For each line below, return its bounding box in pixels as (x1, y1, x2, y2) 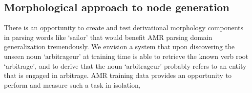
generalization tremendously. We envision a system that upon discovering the (4, 41, 235, 52)
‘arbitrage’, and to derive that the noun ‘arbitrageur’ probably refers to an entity (4, 60, 247, 71)
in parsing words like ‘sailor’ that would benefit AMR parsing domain (4, 32, 212, 42)
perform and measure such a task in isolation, (4, 79, 141, 90)
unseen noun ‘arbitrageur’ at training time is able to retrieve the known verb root (4, 51, 249, 61)
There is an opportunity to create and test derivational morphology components (4, 22, 244, 33)
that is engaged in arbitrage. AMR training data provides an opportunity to (4, 70, 232, 80)
